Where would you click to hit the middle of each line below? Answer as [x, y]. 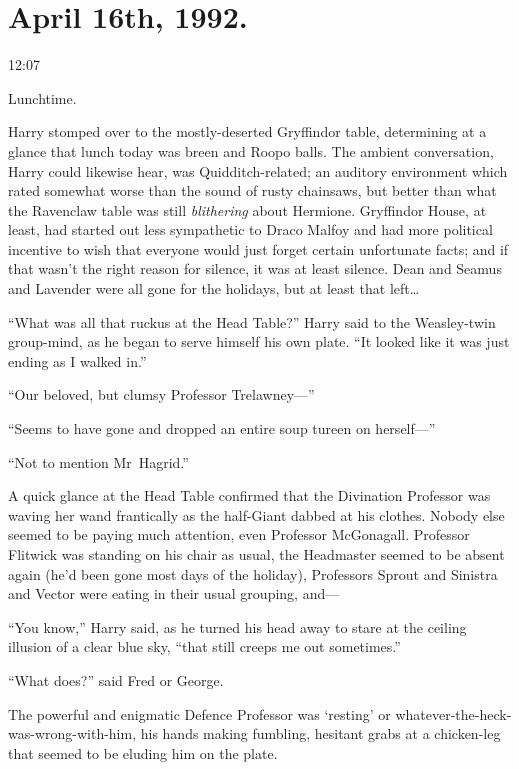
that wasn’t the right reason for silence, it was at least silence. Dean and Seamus [255, 268]
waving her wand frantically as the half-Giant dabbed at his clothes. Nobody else [256, 514]
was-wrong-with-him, [72, 733]
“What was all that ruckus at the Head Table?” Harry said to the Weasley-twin [252, 321]
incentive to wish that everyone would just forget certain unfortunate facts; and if [258, 248]
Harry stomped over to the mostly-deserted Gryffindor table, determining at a [247, 131]
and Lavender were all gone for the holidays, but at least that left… [214, 288]
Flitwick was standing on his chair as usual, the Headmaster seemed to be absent [256, 554]
